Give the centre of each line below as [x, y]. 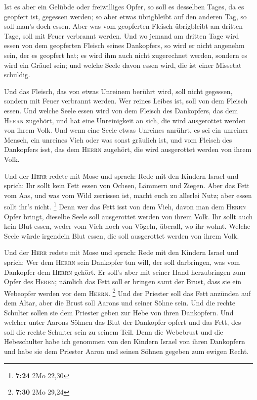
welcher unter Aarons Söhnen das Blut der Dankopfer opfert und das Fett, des [123, 322]
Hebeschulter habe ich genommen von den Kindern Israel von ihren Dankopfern [125, 341]
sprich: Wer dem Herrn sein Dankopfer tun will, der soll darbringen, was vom [122, 262]
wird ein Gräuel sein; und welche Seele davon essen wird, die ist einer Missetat [123, 65]
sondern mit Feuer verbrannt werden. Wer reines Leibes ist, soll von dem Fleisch [126, 101]
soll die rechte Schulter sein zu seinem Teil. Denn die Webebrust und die [114, 331]
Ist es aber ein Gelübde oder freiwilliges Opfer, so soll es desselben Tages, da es [124, 6]
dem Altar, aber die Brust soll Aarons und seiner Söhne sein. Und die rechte [120, 302]
